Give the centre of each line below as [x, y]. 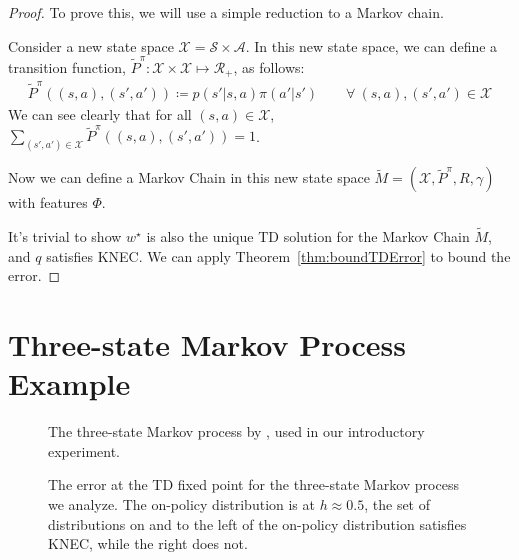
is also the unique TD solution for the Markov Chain [308, 236]
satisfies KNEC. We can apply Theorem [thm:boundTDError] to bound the [278, 255]
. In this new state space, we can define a [371, 45]
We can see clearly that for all [100, 114]
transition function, [67, 66]
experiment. [84, 450]
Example [69, 383]
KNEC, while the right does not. [148, 543]
